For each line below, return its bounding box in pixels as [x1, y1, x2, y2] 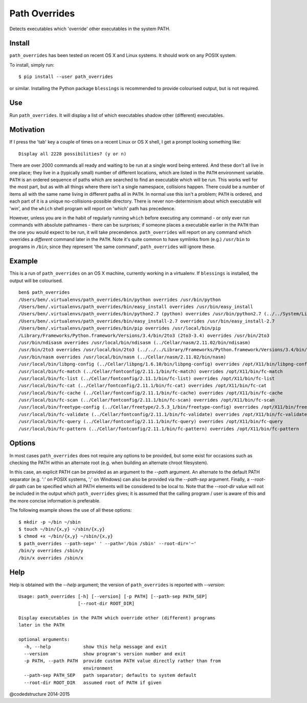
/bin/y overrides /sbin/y [18, 548, 84, 554]
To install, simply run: [9, 62, 55, 68]
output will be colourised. [9, 277, 63, 284]
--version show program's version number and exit [24, 651, 186, 657]
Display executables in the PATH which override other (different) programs [18, 615, 216, 621]
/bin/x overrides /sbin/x [18, 555, 84, 561]
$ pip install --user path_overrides [18, 74, 114, 79]
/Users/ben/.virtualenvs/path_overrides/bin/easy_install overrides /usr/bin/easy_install [18, 304, 253, 310]
